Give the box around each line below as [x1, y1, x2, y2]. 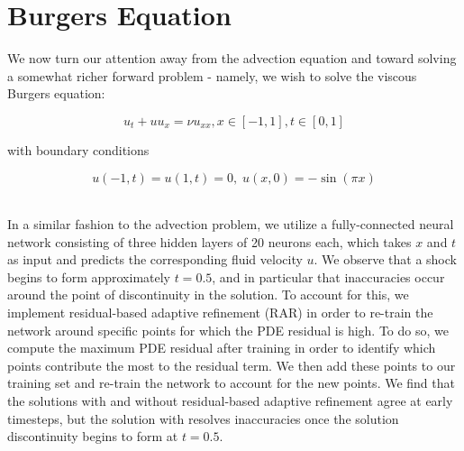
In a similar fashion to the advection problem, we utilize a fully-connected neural [7, 215, 454, 234]
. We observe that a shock [314, 250, 457, 269]
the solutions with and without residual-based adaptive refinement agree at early [7, 391, 453, 410]
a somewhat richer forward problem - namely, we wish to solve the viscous [7, 66, 417, 85]
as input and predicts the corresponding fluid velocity [7, 250, 303, 269]
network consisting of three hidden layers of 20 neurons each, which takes [7, 232, 412, 251]
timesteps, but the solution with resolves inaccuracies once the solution [7, 409, 399, 428]
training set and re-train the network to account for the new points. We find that [7, 373, 455, 392]
